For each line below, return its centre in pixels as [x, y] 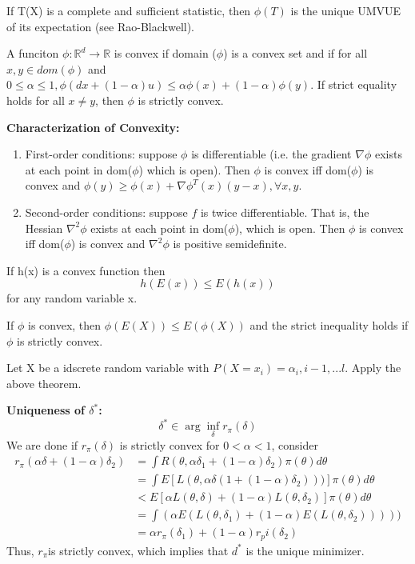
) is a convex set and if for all [295, 53]
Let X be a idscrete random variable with [108, 368]
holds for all [36, 100]
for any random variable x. [72, 298]
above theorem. [44, 383]
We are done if [42, 444]
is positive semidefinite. [230, 244]
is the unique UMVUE [346, 10]
